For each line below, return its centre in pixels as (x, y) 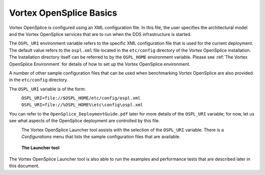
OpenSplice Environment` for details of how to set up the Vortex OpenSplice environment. (100, 64)
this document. (24, 166)
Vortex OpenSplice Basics (63, 13)
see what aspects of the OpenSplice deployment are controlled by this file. (85, 121)
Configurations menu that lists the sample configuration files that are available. (101, 137)
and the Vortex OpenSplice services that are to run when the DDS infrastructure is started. (100, 34)
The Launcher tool (40, 148)
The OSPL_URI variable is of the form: (47, 89)
